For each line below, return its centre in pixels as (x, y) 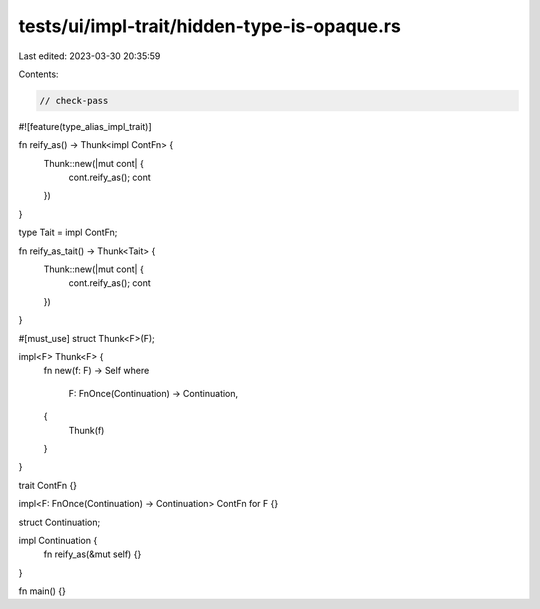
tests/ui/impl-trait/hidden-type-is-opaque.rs (210, 26)
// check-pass (74, 100)
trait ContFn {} (48, 485)
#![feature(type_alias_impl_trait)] (85, 126)
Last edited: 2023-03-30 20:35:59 (89, 56)
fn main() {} (42, 591)
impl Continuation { (58, 540)
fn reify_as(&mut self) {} (92, 554)
